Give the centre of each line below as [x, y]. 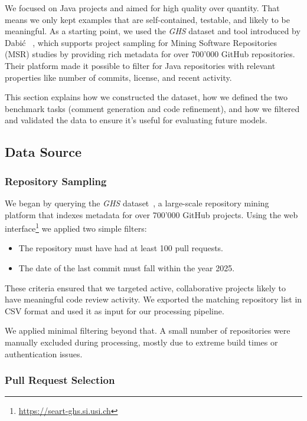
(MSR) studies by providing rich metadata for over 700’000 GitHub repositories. [150, 54]
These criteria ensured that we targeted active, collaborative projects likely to [146, 287]
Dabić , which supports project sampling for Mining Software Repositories [141, 42]
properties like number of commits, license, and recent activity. [118, 77]
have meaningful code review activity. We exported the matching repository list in [153, 299]
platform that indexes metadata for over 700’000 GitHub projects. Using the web [151, 214]
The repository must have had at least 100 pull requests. [121, 248]
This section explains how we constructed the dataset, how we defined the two [146, 97]
